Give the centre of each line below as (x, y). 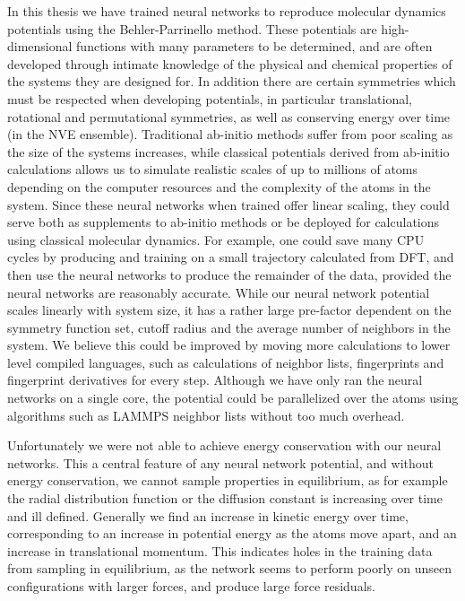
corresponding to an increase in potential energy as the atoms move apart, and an (232, 533)
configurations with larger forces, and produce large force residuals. (191, 586)
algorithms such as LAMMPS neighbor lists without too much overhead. (206, 415)
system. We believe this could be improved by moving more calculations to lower (229, 345)
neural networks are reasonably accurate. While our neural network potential (219, 292)
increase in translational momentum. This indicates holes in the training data (220, 550)
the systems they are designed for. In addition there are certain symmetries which (232, 81)
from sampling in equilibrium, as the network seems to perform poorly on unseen (230, 568)
